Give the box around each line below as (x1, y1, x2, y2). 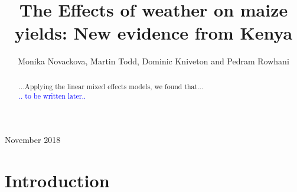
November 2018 (5, 134, 61, 146)
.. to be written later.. (18, 91, 86, 101)
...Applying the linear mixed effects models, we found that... (18, 81, 204, 91)
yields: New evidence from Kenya (14, 21, 293, 45)
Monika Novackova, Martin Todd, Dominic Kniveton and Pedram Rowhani (18, 55, 289, 67)
